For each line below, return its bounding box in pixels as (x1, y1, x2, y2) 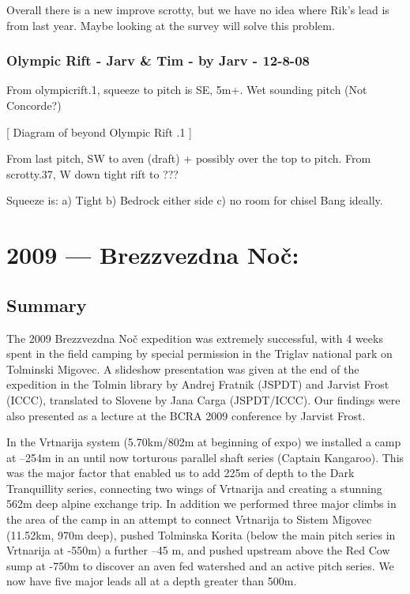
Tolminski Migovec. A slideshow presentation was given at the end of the (6, 360, 359, 377)
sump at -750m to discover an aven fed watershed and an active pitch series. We (6, 557, 394, 573)
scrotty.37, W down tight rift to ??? (6, 165, 179, 182)
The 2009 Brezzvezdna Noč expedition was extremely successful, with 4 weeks (6, 329, 383, 346)
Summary (6, 292, 87, 317)
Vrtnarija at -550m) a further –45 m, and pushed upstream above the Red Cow (6, 542, 390, 558)
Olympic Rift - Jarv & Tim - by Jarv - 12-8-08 (6, 51, 310, 70)
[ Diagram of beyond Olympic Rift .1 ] (6, 123, 192, 140)
